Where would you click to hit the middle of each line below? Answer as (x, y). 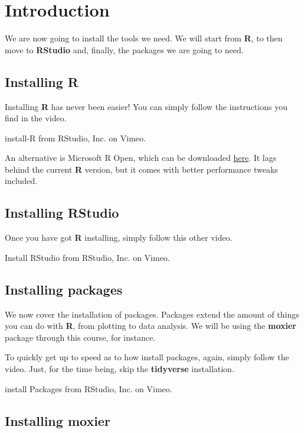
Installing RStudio (62, 213)
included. (21, 181)
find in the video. (36, 118)
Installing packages (64, 289)
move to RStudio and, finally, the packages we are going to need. (124, 49)
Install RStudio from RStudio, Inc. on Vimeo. (87, 257)
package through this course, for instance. (80, 337)
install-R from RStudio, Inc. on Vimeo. (75, 138)
